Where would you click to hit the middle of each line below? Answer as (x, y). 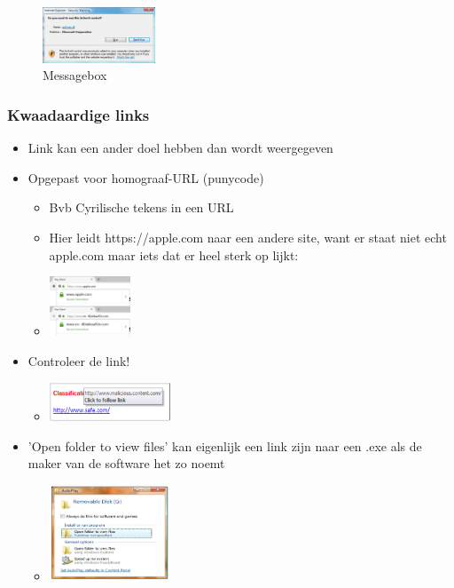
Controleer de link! (79, 361)
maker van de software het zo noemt (126, 463)
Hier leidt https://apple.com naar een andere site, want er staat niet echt (248, 237)
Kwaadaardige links (78, 114)
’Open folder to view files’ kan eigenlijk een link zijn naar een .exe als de (225, 445)
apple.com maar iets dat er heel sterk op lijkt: (174, 254)
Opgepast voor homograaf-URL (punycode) (146, 177)
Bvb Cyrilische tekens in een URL (141, 207)
